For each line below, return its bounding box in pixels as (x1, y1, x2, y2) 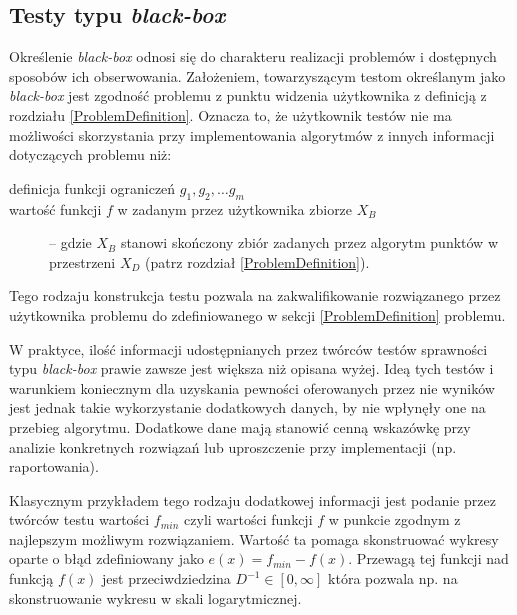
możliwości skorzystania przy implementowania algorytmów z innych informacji (9, 124, 495, 145)
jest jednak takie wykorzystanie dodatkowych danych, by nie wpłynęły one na (9, 397, 486, 418)
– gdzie (49, 232, 92, 253)
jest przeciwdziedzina (102, 568, 231, 589)
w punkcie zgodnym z (328, 509, 461, 530)
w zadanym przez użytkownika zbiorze (117, 198, 353, 219)
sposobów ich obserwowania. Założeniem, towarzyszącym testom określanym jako (9, 65, 506, 86)
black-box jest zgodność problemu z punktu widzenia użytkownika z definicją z (9, 85, 487, 106)
